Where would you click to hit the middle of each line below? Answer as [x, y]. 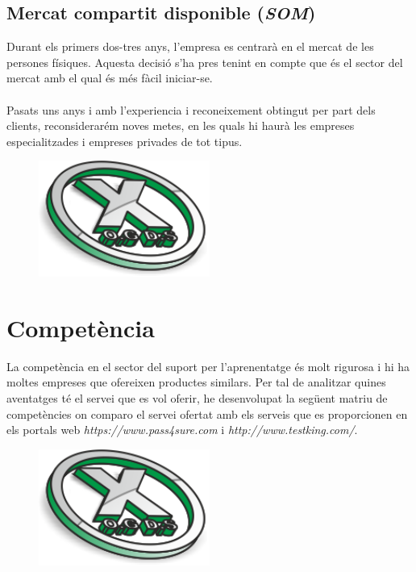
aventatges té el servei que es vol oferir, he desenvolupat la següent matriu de [197, 398]
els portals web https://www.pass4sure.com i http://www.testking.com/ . [182, 430]
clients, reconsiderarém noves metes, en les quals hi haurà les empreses [181, 125]
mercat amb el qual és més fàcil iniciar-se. [110, 78]
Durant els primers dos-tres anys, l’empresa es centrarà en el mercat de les [190, 46]
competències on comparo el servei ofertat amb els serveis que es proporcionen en [207, 413]
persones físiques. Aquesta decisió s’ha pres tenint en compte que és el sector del [205, 62]
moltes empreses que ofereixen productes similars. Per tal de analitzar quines [196, 382]
